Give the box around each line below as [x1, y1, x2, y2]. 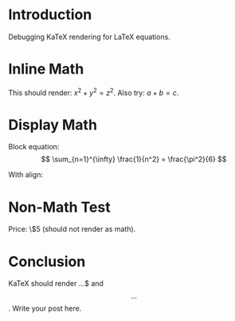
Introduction [8, 6, 92, 24]
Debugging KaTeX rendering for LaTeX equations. [8, 32, 171, 42]
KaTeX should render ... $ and [8, 279, 104, 288]
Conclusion [8, 252, 86, 271]
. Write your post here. [8, 303, 82, 313]
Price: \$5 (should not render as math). [8, 224, 136, 234]
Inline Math [8, 60, 84, 78]
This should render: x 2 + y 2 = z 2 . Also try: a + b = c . [8, 86, 179, 97]
